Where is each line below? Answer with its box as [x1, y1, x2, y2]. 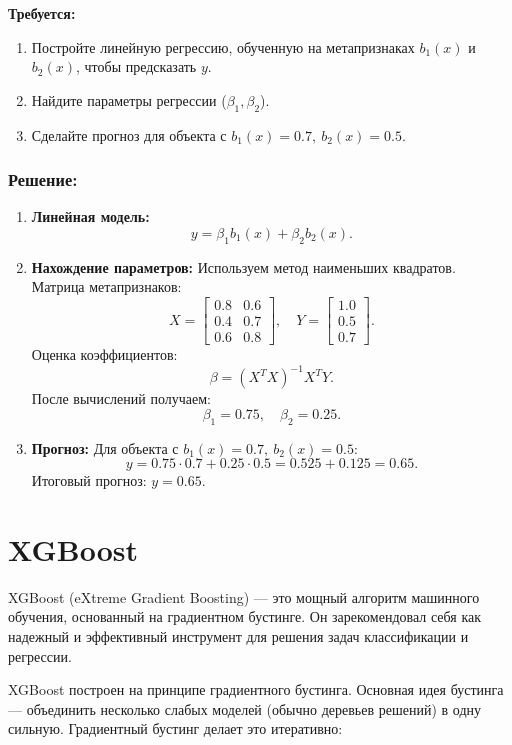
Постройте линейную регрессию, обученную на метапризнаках [31, 36, 415, 57]
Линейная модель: [31, 206, 150, 227]
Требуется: [8, 3, 76, 23]
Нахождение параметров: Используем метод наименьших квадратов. [31, 256, 456, 277]
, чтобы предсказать [75, 56, 197, 77]
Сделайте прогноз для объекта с [31, 124, 227, 145]
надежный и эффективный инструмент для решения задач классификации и [8, 626, 469, 647]
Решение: [8, 167, 78, 192]
